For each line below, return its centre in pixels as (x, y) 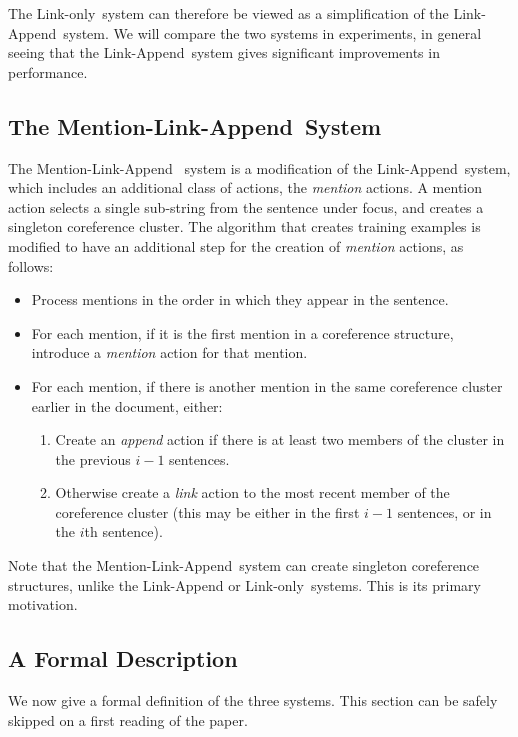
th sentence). (123, 531)
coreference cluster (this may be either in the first (207, 511)
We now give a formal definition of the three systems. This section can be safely (253, 700)
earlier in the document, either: (127, 405)
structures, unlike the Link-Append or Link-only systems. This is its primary (244, 584)
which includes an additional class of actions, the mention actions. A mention (245, 187)
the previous (93, 458)
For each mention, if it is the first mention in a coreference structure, (242, 332)
